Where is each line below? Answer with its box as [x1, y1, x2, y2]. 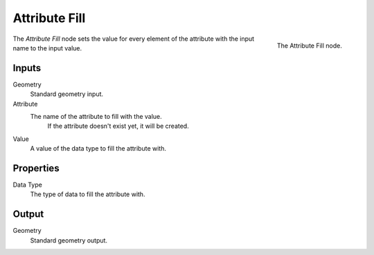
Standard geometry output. [30, 236, 107, 245]
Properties [12, 162, 60, 174]
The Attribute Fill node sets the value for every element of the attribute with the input [12, 35, 255, 43]
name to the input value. [12, 44, 82, 52]
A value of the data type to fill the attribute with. [30, 144, 166, 153]
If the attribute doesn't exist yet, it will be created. [47, 122, 190, 131]
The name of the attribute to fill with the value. [30, 113, 162, 121]
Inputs [12, 62, 42, 74]
